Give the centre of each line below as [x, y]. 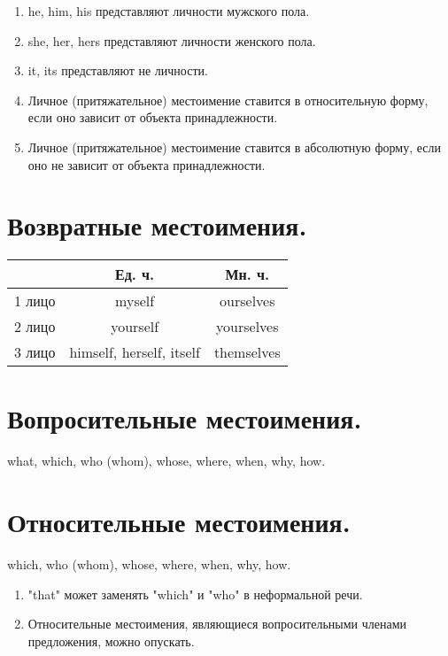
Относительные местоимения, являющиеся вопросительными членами [217, 624]
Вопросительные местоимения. [185, 418]
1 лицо [35, 301]
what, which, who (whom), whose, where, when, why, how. [166, 461]
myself [135, 301]
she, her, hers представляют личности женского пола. [172, 40]
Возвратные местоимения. [157, 225]
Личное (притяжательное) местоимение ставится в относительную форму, [228, 100]
